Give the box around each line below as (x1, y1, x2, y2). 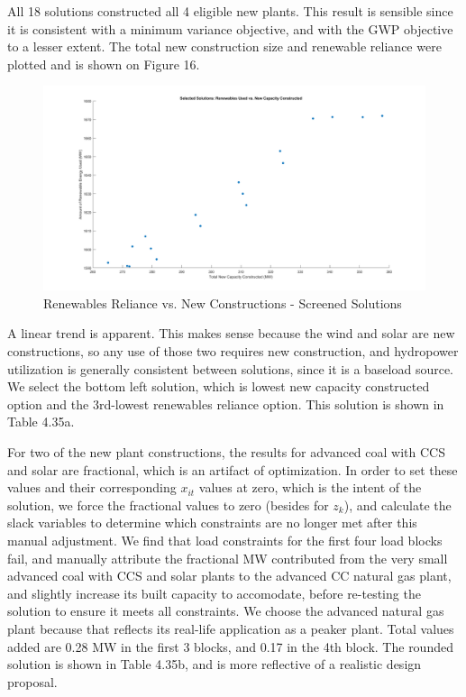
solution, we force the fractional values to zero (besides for (7, 495, 329, 514)
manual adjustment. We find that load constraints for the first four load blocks (7, 531, 443, 549)
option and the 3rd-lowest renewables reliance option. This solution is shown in (7, 394, 444, 413)
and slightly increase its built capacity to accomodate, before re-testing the (7, 583, 421, 602)
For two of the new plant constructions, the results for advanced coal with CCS (7, 443, 445, 462)
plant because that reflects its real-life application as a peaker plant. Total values (7, 619, 454, 637)
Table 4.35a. (7, 412, 75, 431)
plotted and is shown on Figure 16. (7, 54, 200, 73)
